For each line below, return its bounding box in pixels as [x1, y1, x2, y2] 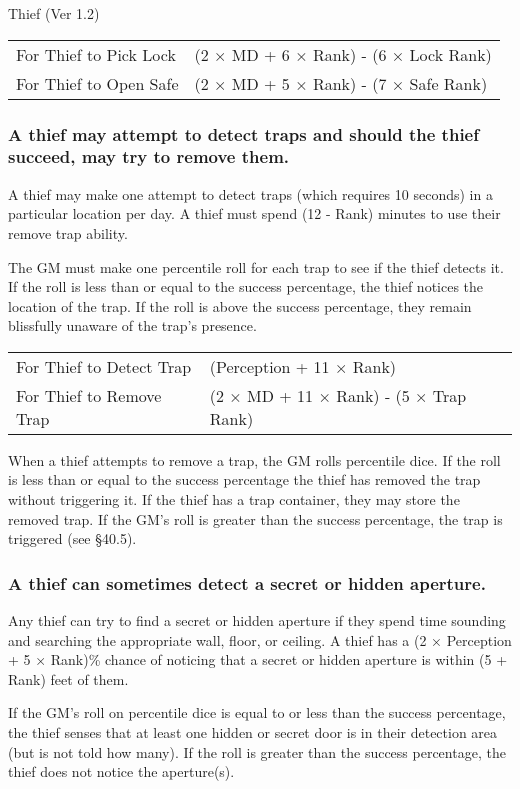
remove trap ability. [8, 222, 128, 243]
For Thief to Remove [16, 383, 162, 407]
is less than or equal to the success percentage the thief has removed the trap [8, 469, 481, 490]
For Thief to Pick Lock [16, 42, 176, 66]
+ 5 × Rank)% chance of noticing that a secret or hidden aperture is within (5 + [8, 649, 508, 670]
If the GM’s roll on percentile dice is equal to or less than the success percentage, [8, 702, 506, 723]
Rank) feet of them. [8, 668, 129, 689]
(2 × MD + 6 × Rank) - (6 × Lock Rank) [194, 42, 492, 66]
